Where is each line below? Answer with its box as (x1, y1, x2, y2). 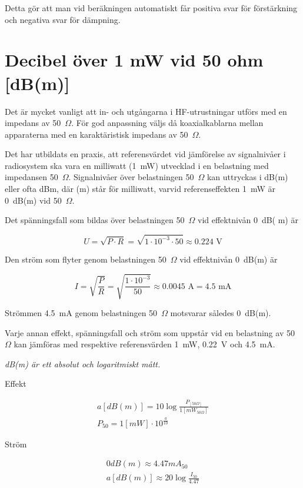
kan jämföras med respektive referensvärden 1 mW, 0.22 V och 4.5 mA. (14, 338, 275, 350)
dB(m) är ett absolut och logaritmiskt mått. (5, 357, 161, 370)
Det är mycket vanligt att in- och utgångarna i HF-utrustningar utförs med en (5, 105, 287, 117)
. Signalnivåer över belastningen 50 (68, 171, 194, 183)
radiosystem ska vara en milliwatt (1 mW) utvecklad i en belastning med (5, 159, 269, 171)
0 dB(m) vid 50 (5, 194, 62, 206)
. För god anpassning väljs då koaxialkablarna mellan (71, 117, 264, 129)
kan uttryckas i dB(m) (207, 171, 288, 183)
